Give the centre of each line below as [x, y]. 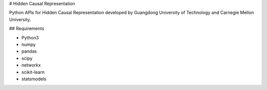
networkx [31, 65]
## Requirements [27, 29]
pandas [29, 51]
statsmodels [34, 79]
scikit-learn [33, 72]
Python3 [30, 37]
